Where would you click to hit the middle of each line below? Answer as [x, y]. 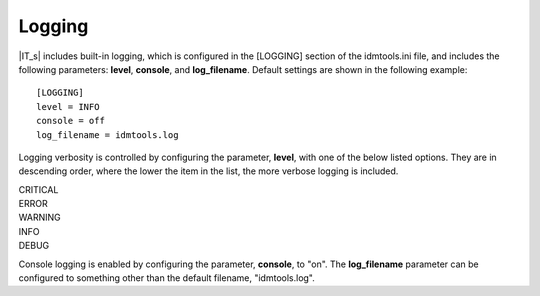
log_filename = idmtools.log [107, 134]
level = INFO [68, 106]
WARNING [39, 217]
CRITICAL [38, 189]
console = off [70, 121]
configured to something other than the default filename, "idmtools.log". [166, 278]
